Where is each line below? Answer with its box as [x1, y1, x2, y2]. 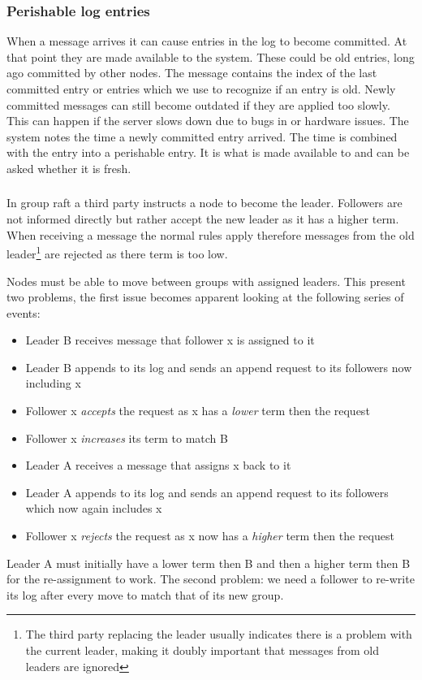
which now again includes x [25, 500, 162, 517]
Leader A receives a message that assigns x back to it [25, 457, 291, 474]
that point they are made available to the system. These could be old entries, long [6, 48, 415, 65]
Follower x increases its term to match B [25, 429, 228, 446]
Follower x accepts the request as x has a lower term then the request [25, 402, 370, 419]
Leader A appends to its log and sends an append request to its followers [25, 483, 389, 500]
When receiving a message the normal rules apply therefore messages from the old [6, 226, 415, 243]
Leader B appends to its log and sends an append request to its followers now [25, 358, 412, 375]
